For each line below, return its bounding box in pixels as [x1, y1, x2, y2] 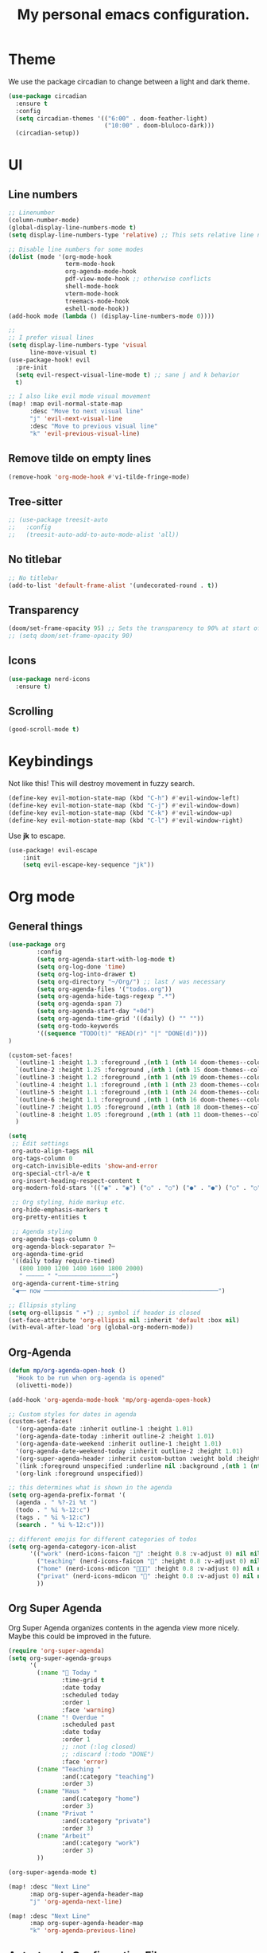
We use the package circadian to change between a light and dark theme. [8, 76, 250, 86]
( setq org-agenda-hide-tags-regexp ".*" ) [37, 992, 176, 1000]
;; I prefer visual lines [8, 334, 94, 342]
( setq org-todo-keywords [37, 1022, 119, 1030]
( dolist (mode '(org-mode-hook [8, 252, 112, 260]
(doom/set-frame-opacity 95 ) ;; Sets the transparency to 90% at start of [8, 624, 261, 632]
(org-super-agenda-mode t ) [8, 1869, 98, 1877]
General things [8, 919, 83, 933]
